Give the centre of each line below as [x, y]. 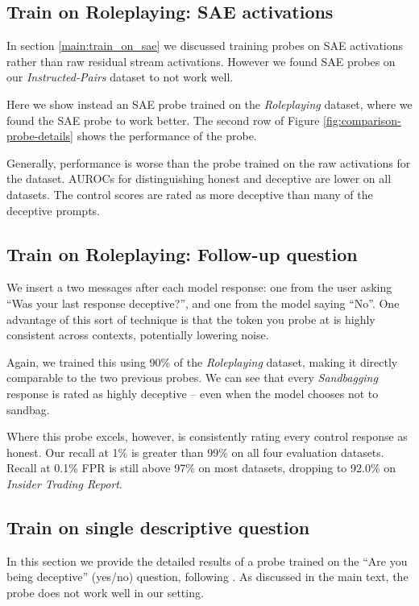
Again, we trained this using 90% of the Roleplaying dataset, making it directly [202, 361]
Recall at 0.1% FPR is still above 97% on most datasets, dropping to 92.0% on [201, 468]
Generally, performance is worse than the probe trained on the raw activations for [209, 162]
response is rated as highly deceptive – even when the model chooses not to [193, 393]
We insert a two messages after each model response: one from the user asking [199, 287]
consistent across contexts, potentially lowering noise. [138, 335]
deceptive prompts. [54, 210]
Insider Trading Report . [64, 483]
